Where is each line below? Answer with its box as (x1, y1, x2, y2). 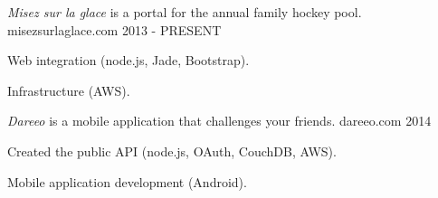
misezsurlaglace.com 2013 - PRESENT (7, 20, 222, 39)
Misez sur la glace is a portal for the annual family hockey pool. (7, 3, 362, 21)
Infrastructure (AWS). (7, 80, 130, 99)
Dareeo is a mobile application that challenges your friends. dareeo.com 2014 (7, 111, 432, 130)
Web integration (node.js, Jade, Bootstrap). (7, 51, 250, 70)
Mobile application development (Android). (7, 172, 247, 191)
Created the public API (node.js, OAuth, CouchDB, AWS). (7, 141, 337, 160)
